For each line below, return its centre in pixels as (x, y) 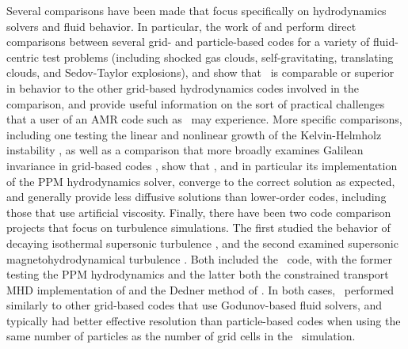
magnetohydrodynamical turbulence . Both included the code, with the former (199, 258)
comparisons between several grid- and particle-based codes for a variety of (188, 42)
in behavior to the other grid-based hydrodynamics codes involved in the (183, 87)
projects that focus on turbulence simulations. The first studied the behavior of (198, 228)
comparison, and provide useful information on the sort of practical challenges (196, 103)
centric (23, 57)
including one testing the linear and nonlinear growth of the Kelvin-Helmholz (194, 134)
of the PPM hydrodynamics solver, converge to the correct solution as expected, (201, 181)
